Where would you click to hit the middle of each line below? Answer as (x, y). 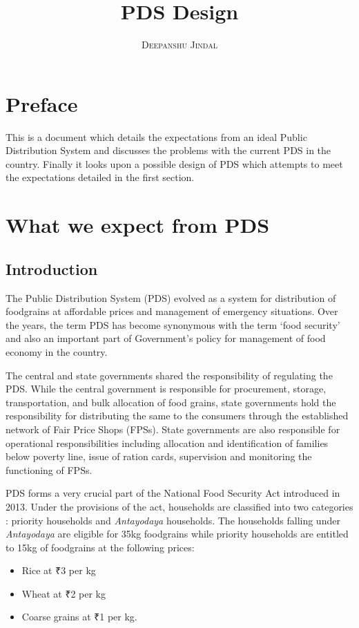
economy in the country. (57, 351)
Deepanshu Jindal (179, 45)
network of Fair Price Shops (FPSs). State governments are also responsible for (173, 429)
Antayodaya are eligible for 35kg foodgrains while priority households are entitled (177, 534)
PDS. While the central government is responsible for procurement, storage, (166, 389)
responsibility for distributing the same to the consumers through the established (177, 416)
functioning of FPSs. (49, 469)
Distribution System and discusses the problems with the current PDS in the (168, 150)
